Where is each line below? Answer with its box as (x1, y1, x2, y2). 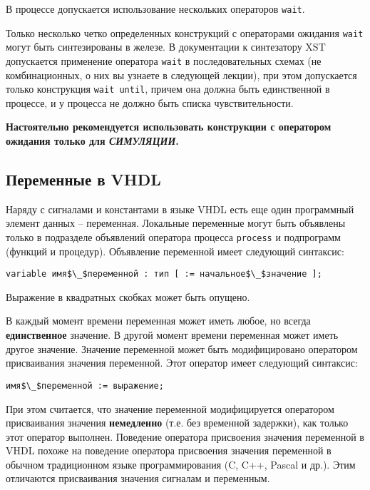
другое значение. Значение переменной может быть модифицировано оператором (6, 341, 358, 356)
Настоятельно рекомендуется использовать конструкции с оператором (6, 119, 332, 134)
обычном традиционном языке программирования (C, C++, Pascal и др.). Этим (6, 456, 356, 471)
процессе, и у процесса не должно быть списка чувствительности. (6, 95, 294, 110)
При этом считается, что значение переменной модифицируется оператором (6, 401, 334, 416)
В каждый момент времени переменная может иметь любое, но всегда (6, 313, 311, 328)
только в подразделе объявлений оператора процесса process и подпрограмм (6, 229, 341, 244)
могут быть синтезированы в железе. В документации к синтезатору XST (6, 39, 326, 54)
